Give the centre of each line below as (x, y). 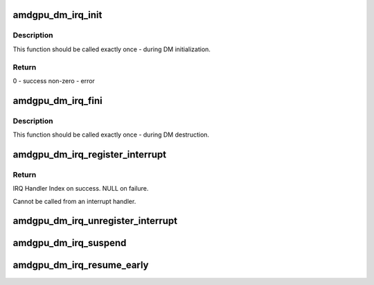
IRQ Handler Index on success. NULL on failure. (81, 189)
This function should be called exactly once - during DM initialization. (112, 49)
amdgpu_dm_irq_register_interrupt (90, 154)
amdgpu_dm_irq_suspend (70, 243)
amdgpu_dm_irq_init (57, 15)
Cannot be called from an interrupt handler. (74, 201)
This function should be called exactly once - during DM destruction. (111, 135)
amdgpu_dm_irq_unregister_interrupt (95, 221)
